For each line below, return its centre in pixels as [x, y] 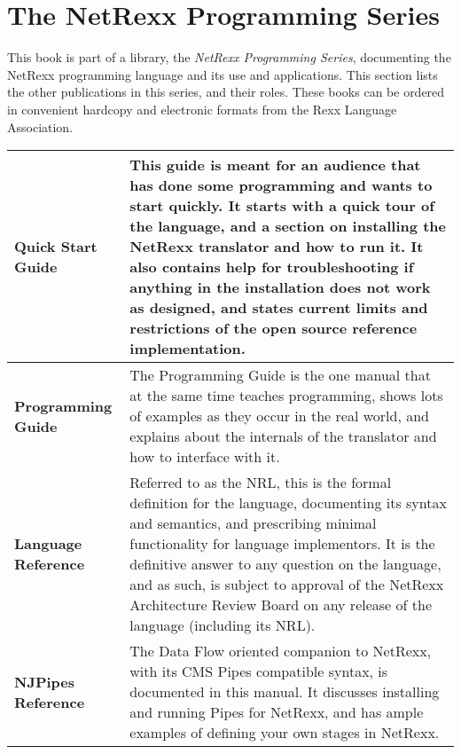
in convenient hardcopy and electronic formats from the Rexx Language [202, 109]
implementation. [188, 349]
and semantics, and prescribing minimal [253, 523]
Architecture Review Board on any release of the [281, 605]
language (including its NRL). [223, 625]
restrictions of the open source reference [273, 328]
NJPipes [45, 681]
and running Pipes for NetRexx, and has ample [277, 712]
